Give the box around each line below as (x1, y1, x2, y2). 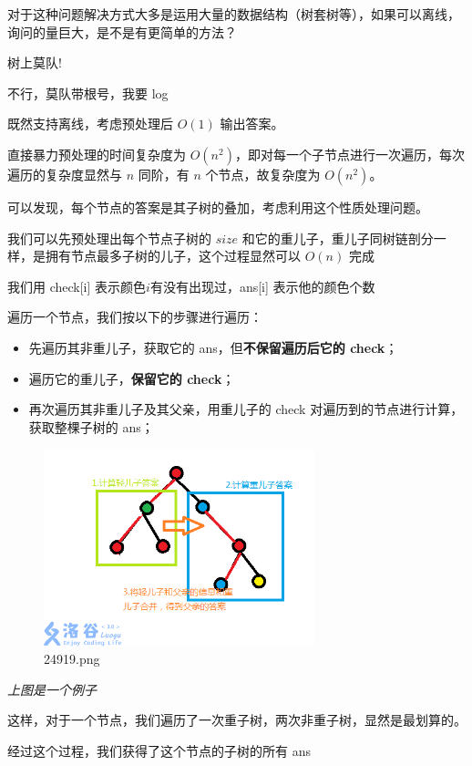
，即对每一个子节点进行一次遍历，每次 (234, 144, 465, 163)
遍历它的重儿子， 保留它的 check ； (28, 368, 235, 388)
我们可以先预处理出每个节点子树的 (7, 228, 211, 247)
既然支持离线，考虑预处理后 (7, 114, 173, 133)
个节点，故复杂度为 (205, 164, 321, 183)
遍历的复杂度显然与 (7, 164, 122, 183)
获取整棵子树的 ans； (28, 417, 154, 436)
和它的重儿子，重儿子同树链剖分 (241, 228, 434, 247)
